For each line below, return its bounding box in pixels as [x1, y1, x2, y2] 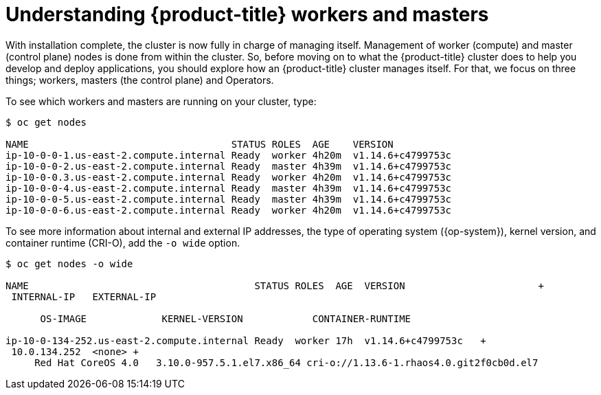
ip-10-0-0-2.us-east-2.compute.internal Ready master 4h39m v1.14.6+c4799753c [5, 160, 452, 172]
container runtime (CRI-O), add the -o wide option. [5, 236, 240, 249]
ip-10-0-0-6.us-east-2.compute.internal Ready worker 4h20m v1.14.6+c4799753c [5, 204, 452, 216]
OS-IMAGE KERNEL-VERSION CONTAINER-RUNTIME [40, 313, 411, 324]
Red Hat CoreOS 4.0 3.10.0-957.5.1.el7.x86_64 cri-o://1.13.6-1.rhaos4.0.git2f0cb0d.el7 [34, 357, 538, 368]
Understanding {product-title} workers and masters [5, 3, 489, 26]
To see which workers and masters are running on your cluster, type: [5, 95, 317, 107]
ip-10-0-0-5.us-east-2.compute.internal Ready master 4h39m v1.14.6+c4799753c [5, 193, 452, 205]
